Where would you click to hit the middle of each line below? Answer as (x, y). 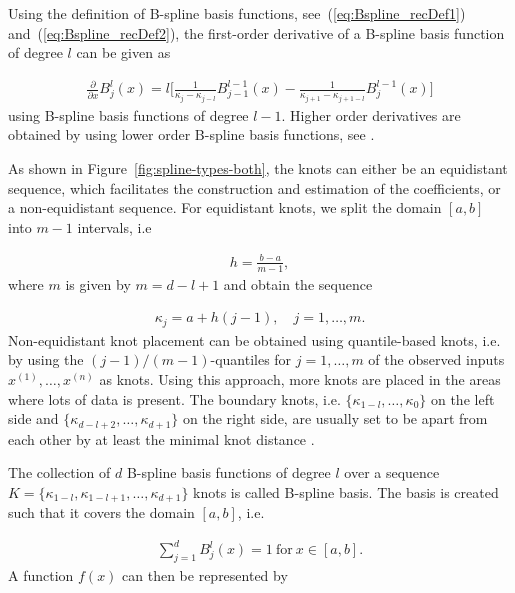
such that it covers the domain (101, 512)
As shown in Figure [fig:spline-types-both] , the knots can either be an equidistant (258, 167)
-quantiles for (251, 359)
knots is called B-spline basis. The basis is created (346, 491)
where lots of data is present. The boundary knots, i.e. (174, 398)
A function (41, 575)
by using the (46, 359)
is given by (98, 283)
